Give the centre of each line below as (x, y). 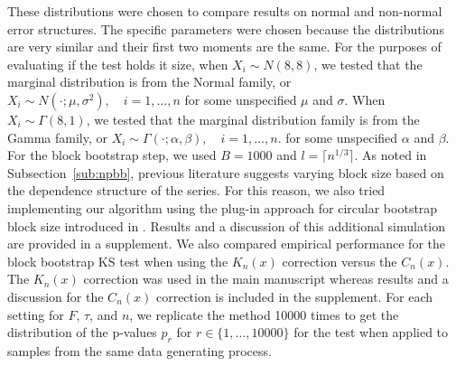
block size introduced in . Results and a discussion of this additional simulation (227, 225)
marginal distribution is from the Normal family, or (149, 82)
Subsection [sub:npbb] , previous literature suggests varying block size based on (226, 172)
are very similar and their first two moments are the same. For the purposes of (224, 47)
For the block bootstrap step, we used (112, 155)
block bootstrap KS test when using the (118, 261)
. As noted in (391, 155)
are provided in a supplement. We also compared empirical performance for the (226, 244)
